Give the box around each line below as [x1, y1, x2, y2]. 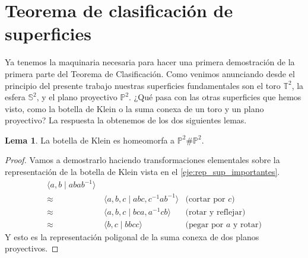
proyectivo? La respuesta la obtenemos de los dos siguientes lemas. [5, 114, 247, 126]
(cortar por [185, 195, 226, 203]
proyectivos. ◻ [5, 242, 59, 254]
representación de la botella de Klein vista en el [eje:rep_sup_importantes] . [5, 165, 280, 178]
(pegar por [185, 220, 224, 229]
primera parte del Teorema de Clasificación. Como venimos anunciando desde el [5, 67, 295, 79]
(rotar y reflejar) [185, 208, 246, 216]
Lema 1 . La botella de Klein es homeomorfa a [5, 133, 175, 146]
